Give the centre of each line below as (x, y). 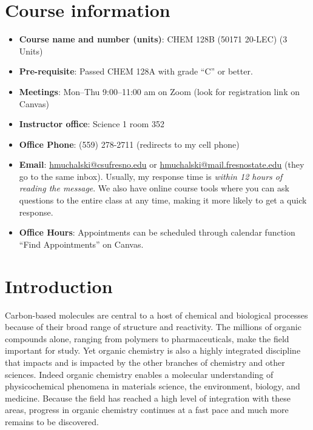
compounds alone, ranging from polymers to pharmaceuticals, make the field (147, 338)
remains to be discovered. (52, 421)
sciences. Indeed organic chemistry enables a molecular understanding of (139, 374)
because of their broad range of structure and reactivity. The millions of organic (153, 327)
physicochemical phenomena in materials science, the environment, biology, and (153, 386)
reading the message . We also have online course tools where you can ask (154, 188)
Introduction (59, 286)
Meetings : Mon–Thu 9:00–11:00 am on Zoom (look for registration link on (159, 91)
